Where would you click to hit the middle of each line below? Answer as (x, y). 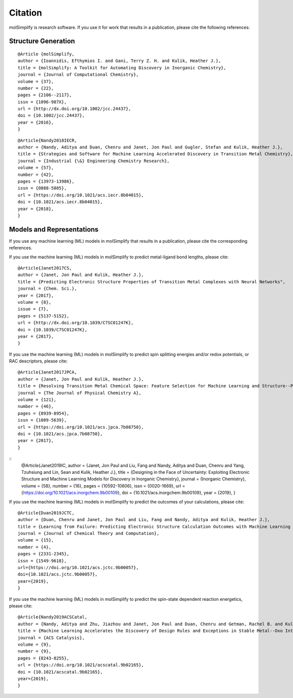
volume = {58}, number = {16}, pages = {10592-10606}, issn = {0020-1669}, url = (103, 486)
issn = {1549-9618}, (42, 561)
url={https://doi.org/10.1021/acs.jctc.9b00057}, (78, 568)
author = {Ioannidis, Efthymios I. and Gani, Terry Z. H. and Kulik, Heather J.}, (119, 61)
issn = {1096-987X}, (42, 102)
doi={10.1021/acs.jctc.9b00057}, (58, 574)
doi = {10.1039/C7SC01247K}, (52, 329)
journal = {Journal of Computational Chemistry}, (78, 75)
